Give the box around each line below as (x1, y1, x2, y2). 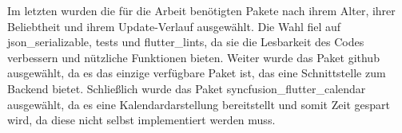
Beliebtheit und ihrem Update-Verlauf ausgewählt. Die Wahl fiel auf (7, 18, 341, 34)
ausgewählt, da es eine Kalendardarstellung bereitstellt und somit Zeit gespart (7, 96, 390, 112)
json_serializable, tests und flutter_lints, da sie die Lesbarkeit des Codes (7, 33, 364, 50)
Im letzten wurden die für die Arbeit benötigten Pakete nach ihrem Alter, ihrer (7, 2, 396, 18)
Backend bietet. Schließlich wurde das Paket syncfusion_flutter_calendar (7, 80, 366, 96)
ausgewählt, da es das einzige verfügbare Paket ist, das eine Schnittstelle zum (7, 65, 386, 81)
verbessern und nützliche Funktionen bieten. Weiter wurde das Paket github (7, 49, 380, 65)
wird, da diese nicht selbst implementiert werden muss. (7, 111, 276, 128)
